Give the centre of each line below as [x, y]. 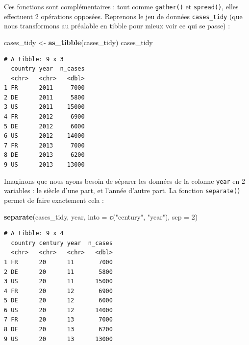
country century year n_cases [62, 243]
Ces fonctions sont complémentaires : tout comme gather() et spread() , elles [121, 6]
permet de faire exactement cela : [54, 200]
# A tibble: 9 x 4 [34, 234]
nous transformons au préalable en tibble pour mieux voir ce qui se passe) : [117, 26]
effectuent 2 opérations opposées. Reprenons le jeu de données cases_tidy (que [123, 16]
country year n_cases [48, 69]
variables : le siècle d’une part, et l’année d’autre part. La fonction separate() [122, 190]
